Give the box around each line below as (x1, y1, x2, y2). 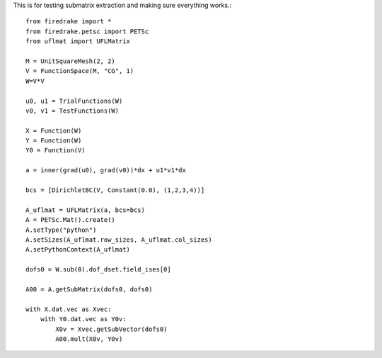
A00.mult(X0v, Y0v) (55, 335, 123, 343)
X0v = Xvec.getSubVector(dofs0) (55, 325, 168, 333)
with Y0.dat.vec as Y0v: (40, 315, 127, 323)
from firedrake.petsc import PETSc (25, 27, 149, 35)
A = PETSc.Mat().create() (25, 216, 116, 224)
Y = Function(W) (25, 137, 82, 145)
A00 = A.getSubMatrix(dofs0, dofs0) (25, 285, 153, 293)
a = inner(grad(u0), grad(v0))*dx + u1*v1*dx (25, 167, 187, 174)
